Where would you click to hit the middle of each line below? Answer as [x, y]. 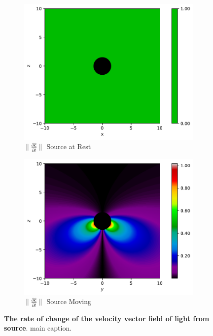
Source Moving [69, 301]
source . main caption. [38, 328]
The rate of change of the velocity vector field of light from [107, 318]
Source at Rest [69, 146]
